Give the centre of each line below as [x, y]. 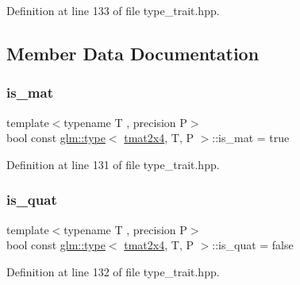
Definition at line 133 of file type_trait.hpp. [113, 10]
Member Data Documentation [133, 53]
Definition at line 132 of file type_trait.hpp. [113, 271]
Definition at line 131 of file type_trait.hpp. [113, 164]
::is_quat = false [253, 245]
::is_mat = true [251, 138]
